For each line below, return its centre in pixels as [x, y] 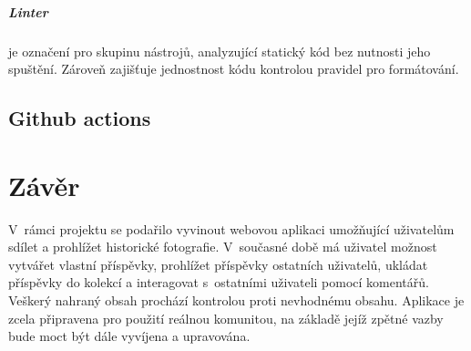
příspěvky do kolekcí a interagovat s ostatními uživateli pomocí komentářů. [219, 282]
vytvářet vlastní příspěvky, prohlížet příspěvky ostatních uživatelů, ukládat [218, 264]
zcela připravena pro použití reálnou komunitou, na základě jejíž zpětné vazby [226, 318]
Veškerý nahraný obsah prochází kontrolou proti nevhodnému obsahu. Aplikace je [236, 300]
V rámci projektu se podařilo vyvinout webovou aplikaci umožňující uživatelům [231, 228]
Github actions [80, 118]
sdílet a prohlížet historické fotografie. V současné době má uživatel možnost [223, 247]
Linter [28, 11]
